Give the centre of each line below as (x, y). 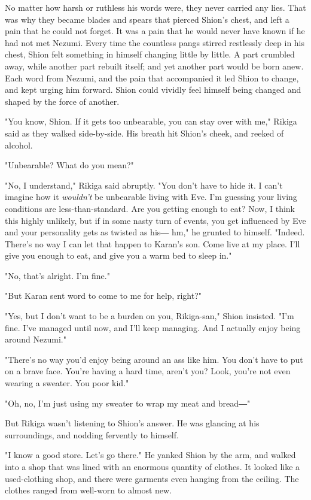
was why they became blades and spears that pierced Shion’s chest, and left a (147, 19)
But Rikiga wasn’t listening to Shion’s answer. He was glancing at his (132, 423)
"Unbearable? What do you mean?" (69, 165)
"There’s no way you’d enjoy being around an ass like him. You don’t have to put (154, 359)
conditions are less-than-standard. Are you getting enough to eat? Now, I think (150, 208)
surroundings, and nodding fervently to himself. (92, 434)
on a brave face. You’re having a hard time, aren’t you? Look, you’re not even (148, 371)
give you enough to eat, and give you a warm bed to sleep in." (118, 255)
